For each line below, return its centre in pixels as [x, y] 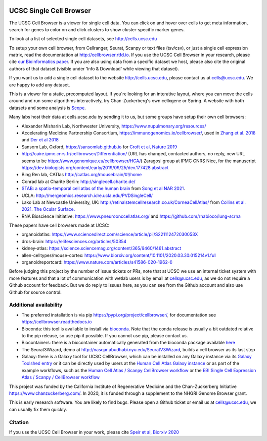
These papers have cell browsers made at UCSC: [59, 225]
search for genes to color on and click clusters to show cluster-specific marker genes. [97, 29]
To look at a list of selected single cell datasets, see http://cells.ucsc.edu [83, 39]
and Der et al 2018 [40, 140]
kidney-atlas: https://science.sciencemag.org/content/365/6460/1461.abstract [101, 249]
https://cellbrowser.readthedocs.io [57, 322]
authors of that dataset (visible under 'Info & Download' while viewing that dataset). [94, 68]
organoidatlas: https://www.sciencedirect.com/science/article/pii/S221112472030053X [110, 234]
